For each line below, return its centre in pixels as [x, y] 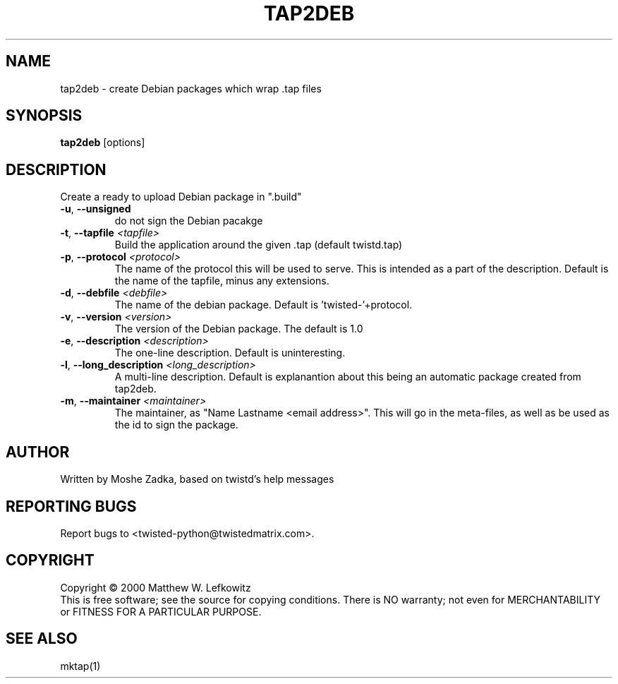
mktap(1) [80, 666]
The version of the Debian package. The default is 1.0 [239, 329]
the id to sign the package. [176, 425]
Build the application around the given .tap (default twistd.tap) [259, 245]
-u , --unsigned [96, 209]
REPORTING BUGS [71, 506]
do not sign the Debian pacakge [189, 221]
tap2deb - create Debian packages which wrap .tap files [191, 88]
